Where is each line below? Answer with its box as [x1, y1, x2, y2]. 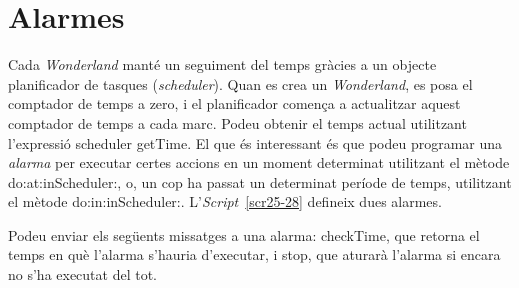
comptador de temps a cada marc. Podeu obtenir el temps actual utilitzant [8, 112, 467, 133]
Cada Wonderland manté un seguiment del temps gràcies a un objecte [8, 54, 437, 75]
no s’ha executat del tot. [8, 264, 158, 285]
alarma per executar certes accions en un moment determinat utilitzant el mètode [8, 152, 510, 173]
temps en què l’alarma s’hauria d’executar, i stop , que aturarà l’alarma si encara [8, 244, 501, 265]
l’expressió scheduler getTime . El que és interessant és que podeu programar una [8, 132, 503, 153]
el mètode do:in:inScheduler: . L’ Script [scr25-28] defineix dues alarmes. [8, 191, 442, 212]
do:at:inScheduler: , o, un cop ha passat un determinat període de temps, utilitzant [8, 171, 512, 192]
